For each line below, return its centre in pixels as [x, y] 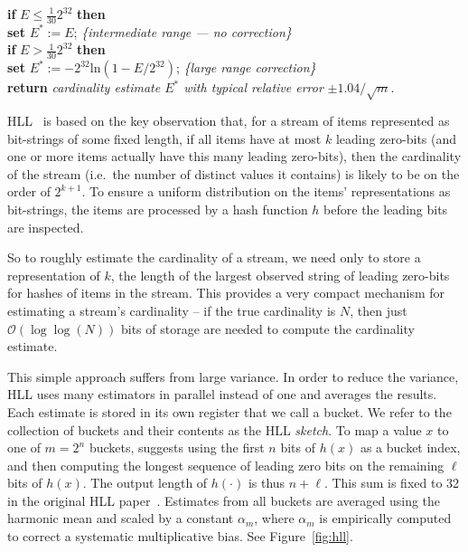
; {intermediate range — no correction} [183, 31]
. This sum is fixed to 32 [392, 483]
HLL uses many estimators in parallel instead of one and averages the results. [222, 394]
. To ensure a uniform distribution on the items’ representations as [266, 191]
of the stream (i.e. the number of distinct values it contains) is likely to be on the [234, 173]
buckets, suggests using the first [177, 447]
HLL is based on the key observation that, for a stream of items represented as [229, 121]
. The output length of [145, 483]
